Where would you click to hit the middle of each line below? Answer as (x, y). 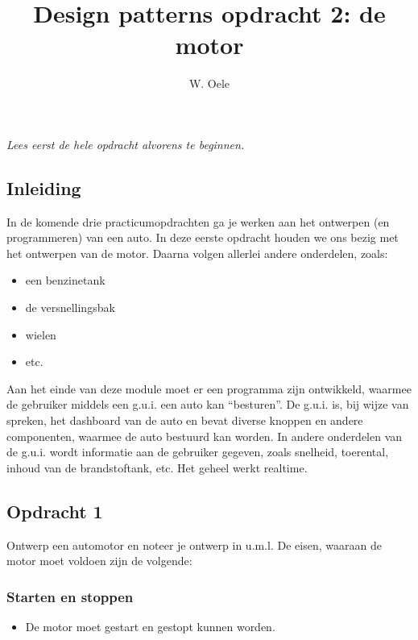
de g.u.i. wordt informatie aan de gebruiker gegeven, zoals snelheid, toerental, (198, 452)
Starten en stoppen (70, 596)
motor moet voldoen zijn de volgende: (99, 561)
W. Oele (209, 83)
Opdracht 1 (55, 511)
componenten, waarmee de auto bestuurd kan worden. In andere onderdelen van (205, 436)
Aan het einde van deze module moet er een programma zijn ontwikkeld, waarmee (209, 388)
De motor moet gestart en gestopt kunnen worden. (150, 627)
